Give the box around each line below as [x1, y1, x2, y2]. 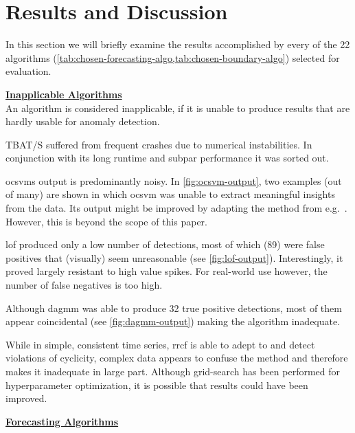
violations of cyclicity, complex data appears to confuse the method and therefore [5, 351, 348, 365]
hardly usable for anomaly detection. [5, 114, 160, 129]
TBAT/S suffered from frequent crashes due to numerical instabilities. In [5, 137, 312, 151]
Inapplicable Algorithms [5, 87, 122, 101]
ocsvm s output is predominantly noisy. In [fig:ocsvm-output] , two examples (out [5, 173, 342, 188]
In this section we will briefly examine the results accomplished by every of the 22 [5, 37, 350, 52]
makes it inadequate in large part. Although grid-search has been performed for [5, 364, 341, 378]
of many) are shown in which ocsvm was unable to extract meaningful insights [5, 187, 335, 201]
